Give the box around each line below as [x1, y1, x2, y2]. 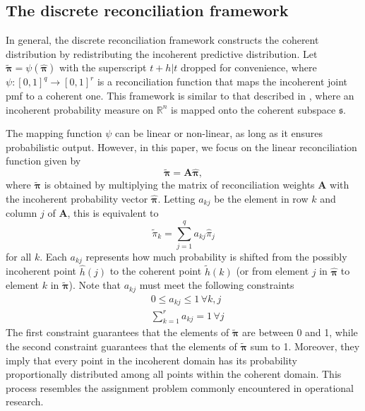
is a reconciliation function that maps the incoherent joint [97, 74, 348, 89]
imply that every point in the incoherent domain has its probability [6, 352, 297, 367]
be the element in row [214, 191, 309, 205]
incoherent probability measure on [6, 102, 154, 117]
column [6, 205, 37, 220]
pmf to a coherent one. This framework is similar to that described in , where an [6, 88, 354, 102]
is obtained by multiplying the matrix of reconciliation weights [44, 177, 315, 192]
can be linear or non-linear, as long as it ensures [114, 126, 323, 141]
